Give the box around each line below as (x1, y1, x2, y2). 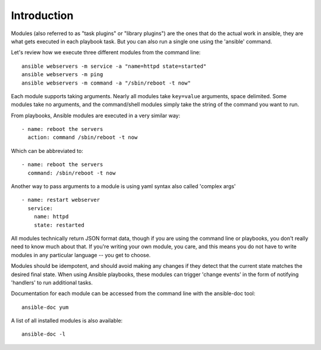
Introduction (11, 9, 74, 22)
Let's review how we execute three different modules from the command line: (11, 49, 201, 56)
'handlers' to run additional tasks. (11, 279, 93, 286)
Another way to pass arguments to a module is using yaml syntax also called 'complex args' (11, 183, 236, 190)
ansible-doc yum (21, 304, 69, 311)
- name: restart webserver (21, 196, 100, 204)
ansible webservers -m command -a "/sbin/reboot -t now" (21, 79, 191, 86)
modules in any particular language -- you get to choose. (11, 251, 151, 258)
